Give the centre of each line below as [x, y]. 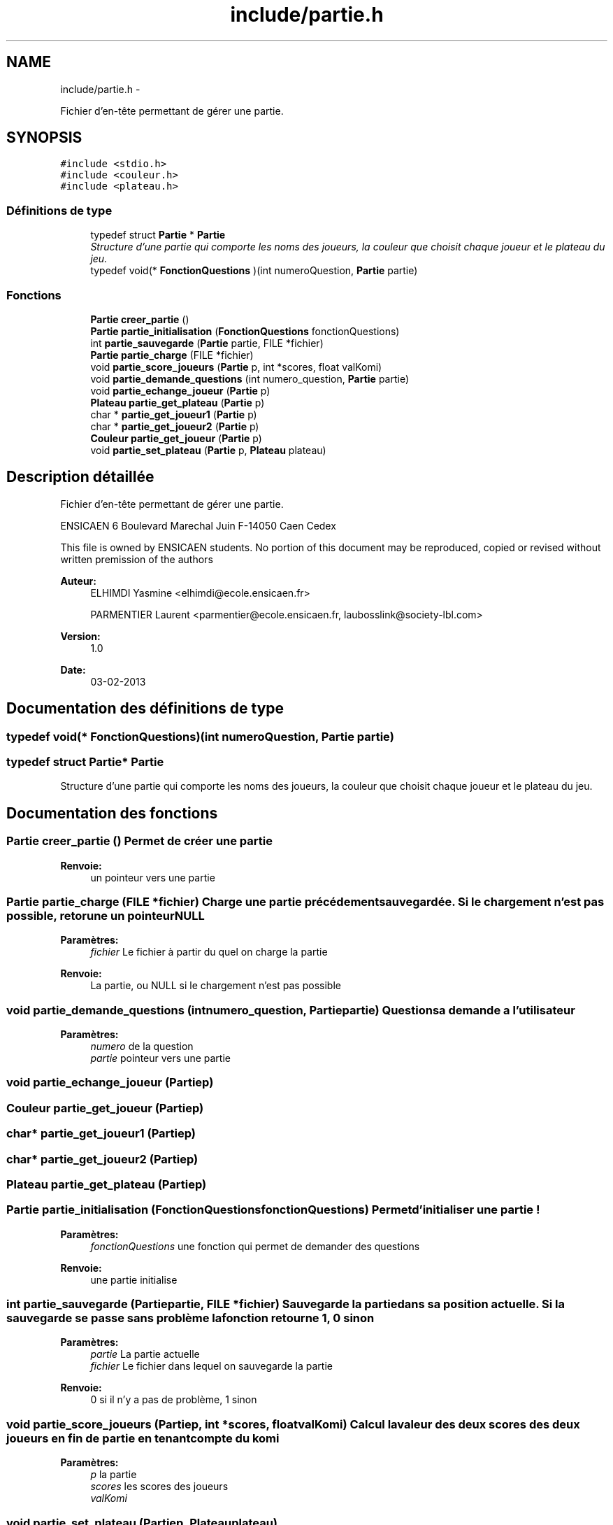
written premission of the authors [137, 559]
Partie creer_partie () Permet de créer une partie [139, 841]
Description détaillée [80, 477]
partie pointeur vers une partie [160, 1058]
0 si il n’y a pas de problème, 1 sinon [174, 1400]
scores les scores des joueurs [159, 1487]
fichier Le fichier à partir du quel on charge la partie [209, 952]
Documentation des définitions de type [145, 709]
